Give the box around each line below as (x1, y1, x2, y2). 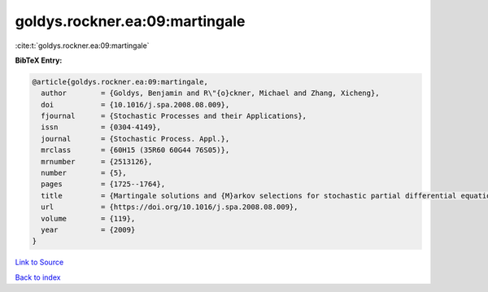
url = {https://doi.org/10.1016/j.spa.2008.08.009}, (41, 203, 298, 211)
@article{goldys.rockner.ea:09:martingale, (32, 77, 209, 86)
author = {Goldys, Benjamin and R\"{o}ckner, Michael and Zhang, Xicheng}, (41, 89, 380, 98)
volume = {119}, (41, 214, 136, 223)
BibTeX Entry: (15, 55, 63, 65)
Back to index (15, 272, 61, 282)
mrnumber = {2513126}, (41, 157, 153, 166)
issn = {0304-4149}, (41, 123, 162, 132)
